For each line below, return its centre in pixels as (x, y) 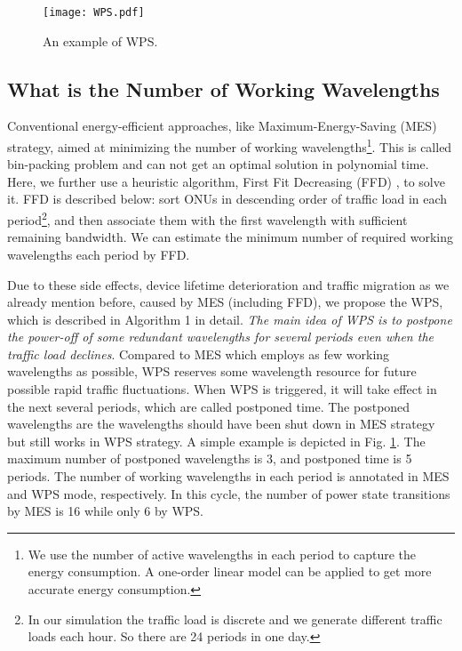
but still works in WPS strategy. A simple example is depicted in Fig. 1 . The (216, 441)
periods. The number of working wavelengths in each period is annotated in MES (228, 476)
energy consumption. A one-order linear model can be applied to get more (230, 571)
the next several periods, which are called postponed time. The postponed (209, 406)
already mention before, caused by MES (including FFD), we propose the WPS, (225, 302)
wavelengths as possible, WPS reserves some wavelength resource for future (212, 371)
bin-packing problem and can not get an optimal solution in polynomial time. (218, 164)
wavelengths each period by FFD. (99, 254)
